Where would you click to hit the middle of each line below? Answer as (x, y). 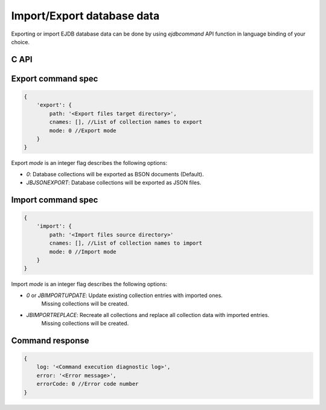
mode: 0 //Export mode (83, 130)
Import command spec (55, 200)
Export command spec (55, 78)
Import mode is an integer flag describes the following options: (89, 284)
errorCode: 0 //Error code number (88, 384)
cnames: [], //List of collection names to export (126, 122)
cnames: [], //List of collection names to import (126, 243)
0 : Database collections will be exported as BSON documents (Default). (115, 174)
